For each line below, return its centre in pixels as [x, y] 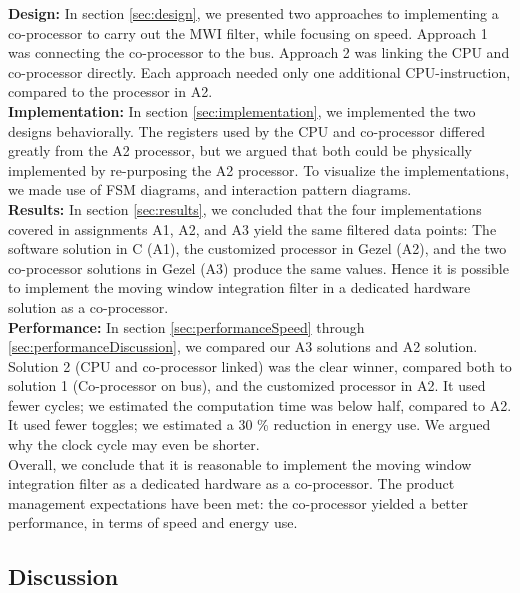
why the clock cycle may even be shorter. [134, 444]
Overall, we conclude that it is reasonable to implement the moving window [240, 463]
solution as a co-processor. [88, 306]
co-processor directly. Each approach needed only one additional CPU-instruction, [259, 71]
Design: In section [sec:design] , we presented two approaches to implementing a [253, 13]
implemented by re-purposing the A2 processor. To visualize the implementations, [259, 169]
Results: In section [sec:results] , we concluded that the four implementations [245, 208]
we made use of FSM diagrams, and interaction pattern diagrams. [210, 189]
